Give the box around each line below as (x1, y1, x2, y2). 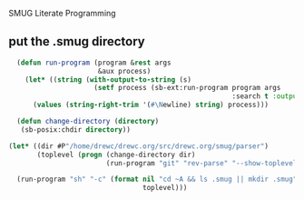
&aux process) (97, 66, 152, 75)
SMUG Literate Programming (8, 8, 116, 18)
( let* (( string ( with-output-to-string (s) (25, 75, 192, 85)
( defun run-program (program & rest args (16, 58, 172, 67)
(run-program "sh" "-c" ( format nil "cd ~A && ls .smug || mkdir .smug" (16, 175, 298, 185)
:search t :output (231, 92, 301, 101)
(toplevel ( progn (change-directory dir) (36, 150, 196, 159)
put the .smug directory (8, 34, 146, 49)
